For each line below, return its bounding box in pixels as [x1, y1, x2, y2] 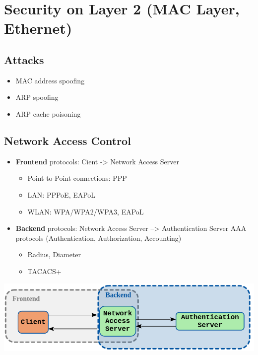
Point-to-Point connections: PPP [27, 173, 127, 183]
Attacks [4, 52, 44, 67]
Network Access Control [4, 133, 131, 148]
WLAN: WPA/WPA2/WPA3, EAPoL [27, 206, 144, 216]
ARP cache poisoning [15, 108, 81, 119]
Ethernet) [4, 18, 72, 38]
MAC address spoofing [15, 75, 85, 85]
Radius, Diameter [27, 249, 81, 260]
